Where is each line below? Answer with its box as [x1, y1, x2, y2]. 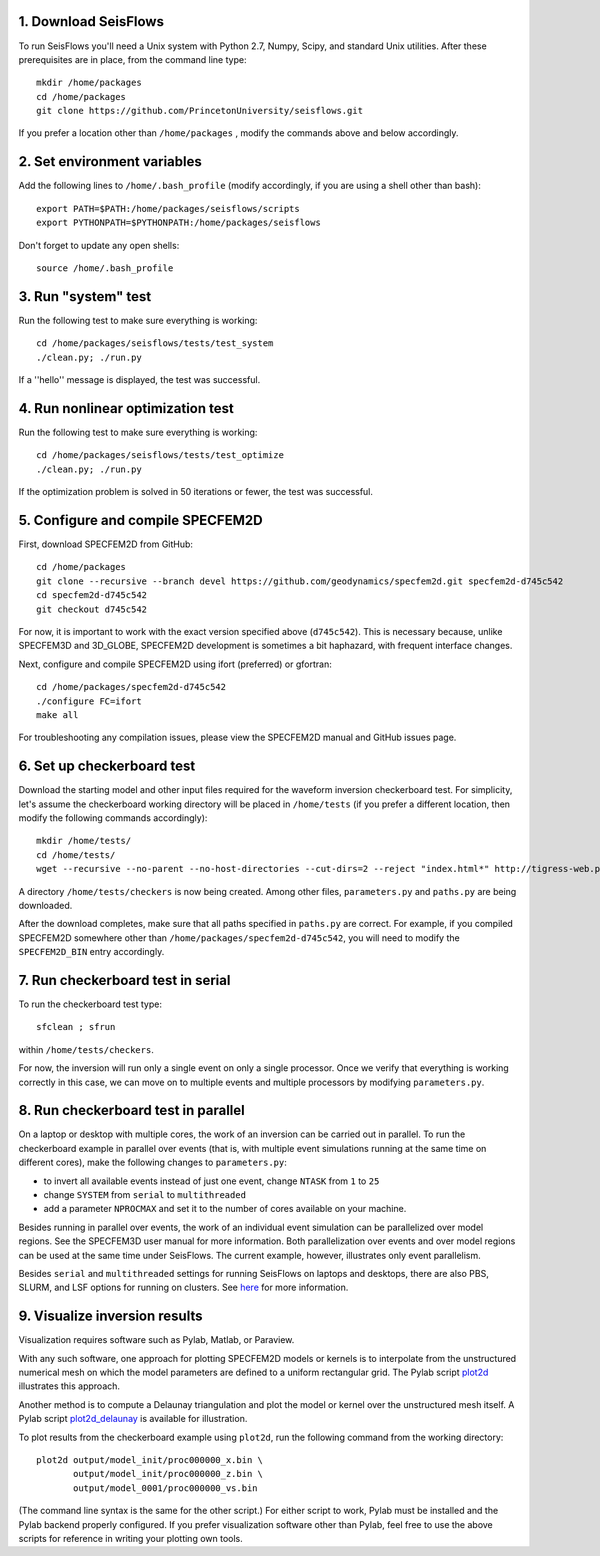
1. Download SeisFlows [18, 13, 165, 30]
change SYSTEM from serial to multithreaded [43, 1189, 247, 1201]
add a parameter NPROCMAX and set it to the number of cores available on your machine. [43, 1203, 407, 1215]
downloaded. [18, 899, 73, 911]
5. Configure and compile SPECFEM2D [18, 511, 264, 529]
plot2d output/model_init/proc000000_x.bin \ [36, 1455, 264, 1466]
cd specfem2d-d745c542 [36, 590, 148, 601]
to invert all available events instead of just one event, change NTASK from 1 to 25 [43, 1175, 380, 1187]
